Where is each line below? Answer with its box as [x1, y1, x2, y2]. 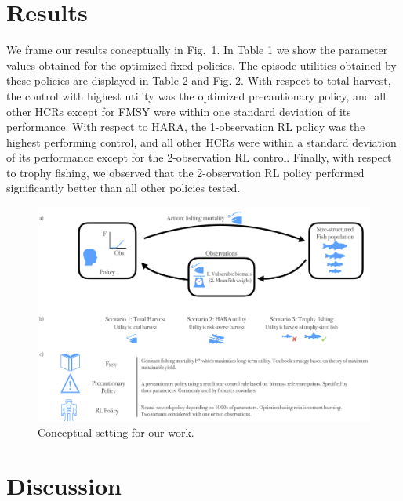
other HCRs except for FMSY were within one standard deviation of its [6, 103, 351, 119]
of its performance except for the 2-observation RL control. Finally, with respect [6, 149, 392, 165]
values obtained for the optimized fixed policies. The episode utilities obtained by [6, 56, 397, 73]
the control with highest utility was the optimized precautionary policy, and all [6, 87, 387, 103]
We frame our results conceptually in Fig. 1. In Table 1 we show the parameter [6, 42, 388, 58]
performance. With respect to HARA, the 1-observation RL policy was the [6, 118, 365, 135]
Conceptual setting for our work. [38, 423, 194, 440]
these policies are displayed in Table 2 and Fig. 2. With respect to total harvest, [6, 72, 391, 89]
